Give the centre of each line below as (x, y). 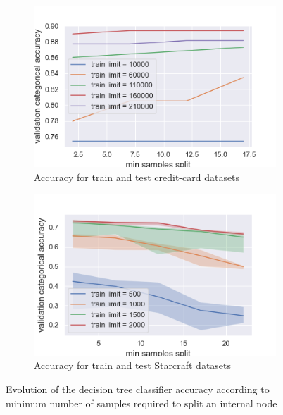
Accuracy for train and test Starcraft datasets (133, 365)
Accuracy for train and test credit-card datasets (137, 176)
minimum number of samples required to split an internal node (141, 403)
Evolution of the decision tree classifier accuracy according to (138, 389)
